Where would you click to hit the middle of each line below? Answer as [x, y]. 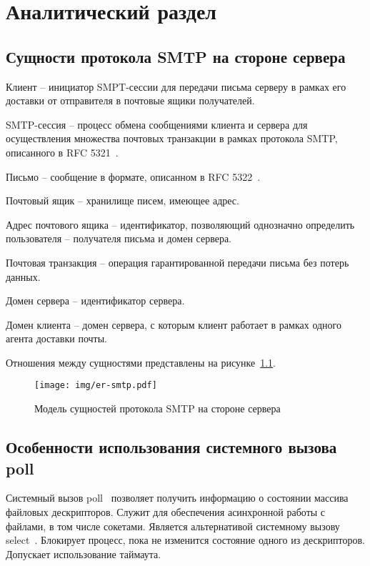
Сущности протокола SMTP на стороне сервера [176, 56]
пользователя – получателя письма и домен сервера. [119, 238]
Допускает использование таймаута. [84, 553]
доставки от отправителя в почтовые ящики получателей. [130, 100]
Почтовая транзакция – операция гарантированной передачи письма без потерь [177, 262]
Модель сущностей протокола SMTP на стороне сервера [157, 408]
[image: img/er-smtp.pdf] [96, 386]
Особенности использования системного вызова [171, 447]
